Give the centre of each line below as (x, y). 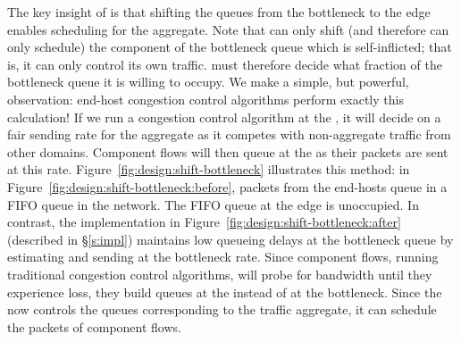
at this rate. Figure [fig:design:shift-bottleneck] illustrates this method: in (209, 169)
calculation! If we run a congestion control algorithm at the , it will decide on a (224, 117)
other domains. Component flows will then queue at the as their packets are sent (228, 151)
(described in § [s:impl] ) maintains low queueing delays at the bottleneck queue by (230, 239)
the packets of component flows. (94, 326)
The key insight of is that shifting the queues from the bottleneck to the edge (219, 12)
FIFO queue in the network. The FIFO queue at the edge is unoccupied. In (213, 204)
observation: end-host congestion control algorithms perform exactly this (205, 99)
